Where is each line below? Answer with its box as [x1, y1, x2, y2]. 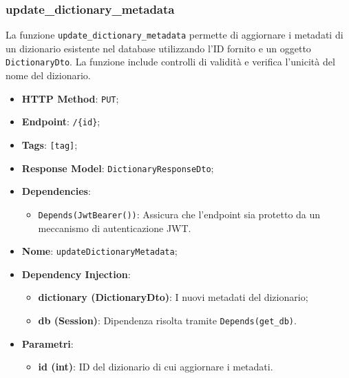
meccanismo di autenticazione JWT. [38, 220, 191, 235]
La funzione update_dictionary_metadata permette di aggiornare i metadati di [6, 28, 343, 42]
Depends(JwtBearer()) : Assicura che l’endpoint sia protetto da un [38, 207, 321, 221]
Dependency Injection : [21, 266, 131, 281]
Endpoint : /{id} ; [21, 114, 101, 129]
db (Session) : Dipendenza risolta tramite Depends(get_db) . [38, 313, 297, 328]
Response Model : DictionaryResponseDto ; [21, 160, 214, 175]
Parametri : [21, 336, 74, 350]
